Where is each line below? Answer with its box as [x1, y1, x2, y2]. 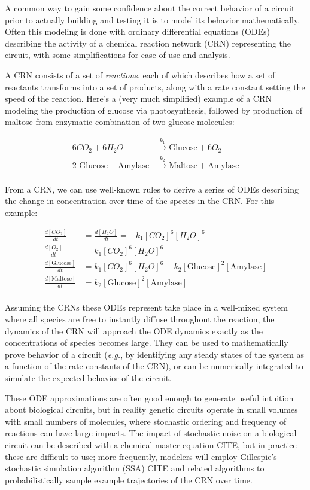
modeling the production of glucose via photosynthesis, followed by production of [5, 104, 303, 116]
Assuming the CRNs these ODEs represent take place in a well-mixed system [5, 301, 288, 314]
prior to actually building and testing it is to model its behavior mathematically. [5, 13, 300, 26]
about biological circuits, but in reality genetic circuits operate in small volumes [5, 403, 298, 416]
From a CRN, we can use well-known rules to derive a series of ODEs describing [5, 182, 299, 195]
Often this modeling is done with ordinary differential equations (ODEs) [5, 25, 271, 38]
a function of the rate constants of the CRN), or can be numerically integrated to [5, 360, 303, 372]
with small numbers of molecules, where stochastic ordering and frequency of [5, 415, 287, 427]
